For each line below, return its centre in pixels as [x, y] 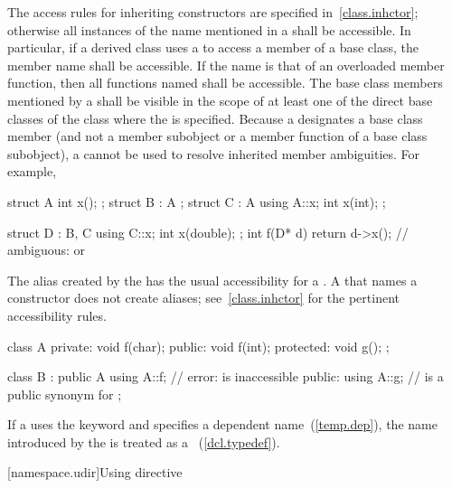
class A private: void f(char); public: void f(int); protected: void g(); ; [198, 346]
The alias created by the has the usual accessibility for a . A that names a [212, 280]
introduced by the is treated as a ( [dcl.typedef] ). [144, 441]
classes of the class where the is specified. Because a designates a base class [215, 118]
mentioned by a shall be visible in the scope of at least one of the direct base [220, 100]
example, [32, 171]
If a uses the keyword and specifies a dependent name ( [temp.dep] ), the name [222, 424]
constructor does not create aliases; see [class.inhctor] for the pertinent [203, 298]
